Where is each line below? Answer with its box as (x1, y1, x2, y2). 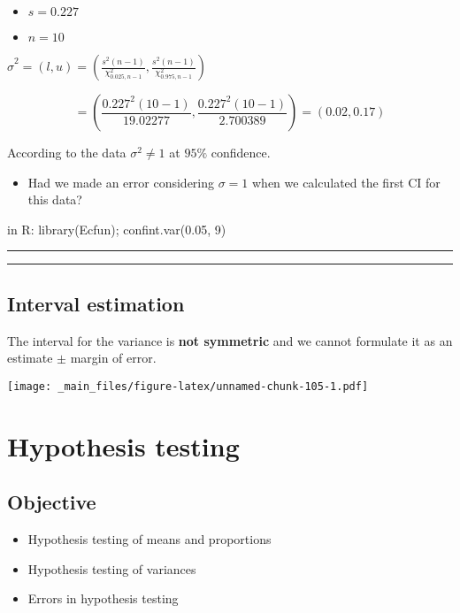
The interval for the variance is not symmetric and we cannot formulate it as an (7, 331, 453, 349)
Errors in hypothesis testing (27, 589, 179, 608)
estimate (7, 349, 53, 367)
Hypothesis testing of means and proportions (27, 530, 272, 548)
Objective (7, 488, 96, 516)
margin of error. (70, 349, 157, 367)
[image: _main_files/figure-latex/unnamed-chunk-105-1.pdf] (7, 379, 369, 393)
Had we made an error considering (27, 172, 215, 191)
